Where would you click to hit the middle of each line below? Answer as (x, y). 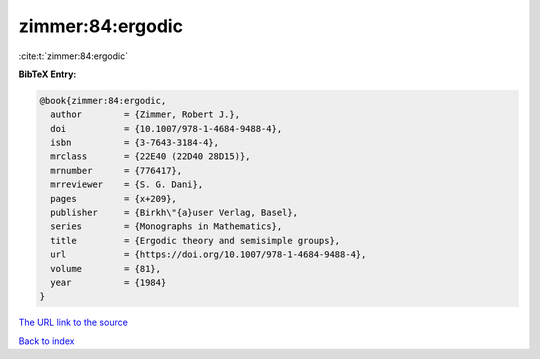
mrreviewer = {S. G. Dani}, (127, 184)
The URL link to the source (73, 322)
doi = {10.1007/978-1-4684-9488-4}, (166, 128)
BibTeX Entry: (47, 74)
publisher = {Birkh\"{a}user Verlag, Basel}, (174, 213)
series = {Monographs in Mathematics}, (166, 226)
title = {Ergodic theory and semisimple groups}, (195, 240)
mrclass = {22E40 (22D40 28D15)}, (150, 156)
